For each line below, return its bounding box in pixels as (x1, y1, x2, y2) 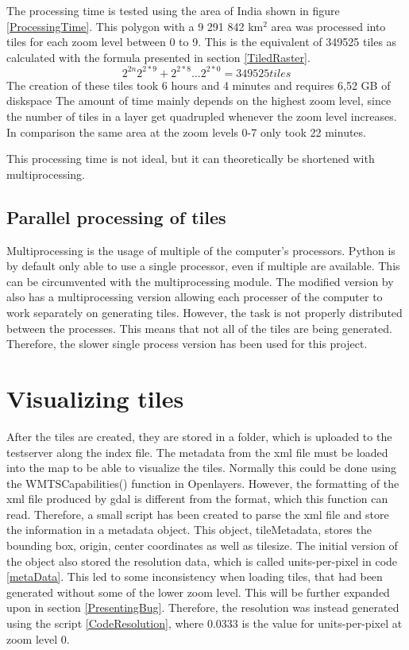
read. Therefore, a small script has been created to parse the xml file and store (6, 505, 389, 522)
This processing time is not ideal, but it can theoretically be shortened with (6, 150, 375, 167)
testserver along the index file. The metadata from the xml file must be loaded (6, 443, 388, 460)
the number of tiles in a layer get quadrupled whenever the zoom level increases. (6, 108, 397, 125)
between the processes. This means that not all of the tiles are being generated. (6, 319, 392, 336)
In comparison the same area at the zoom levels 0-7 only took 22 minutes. (6, 123, 366, 140)
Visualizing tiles (6, 381, 184, 414)
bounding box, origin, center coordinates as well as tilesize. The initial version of (6, 537, 398, 554)
